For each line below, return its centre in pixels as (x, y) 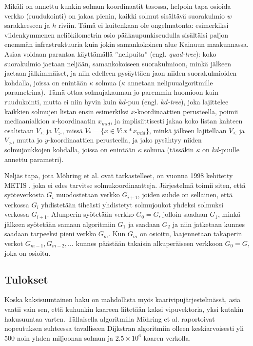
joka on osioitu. (28, 253)
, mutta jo (28, 140)
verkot (14, 243)
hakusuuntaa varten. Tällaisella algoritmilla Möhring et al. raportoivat (110, 318)
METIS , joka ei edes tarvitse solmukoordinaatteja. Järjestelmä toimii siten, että (125, 185)
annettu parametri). (34, 159)
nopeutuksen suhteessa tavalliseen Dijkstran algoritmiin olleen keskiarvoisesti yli (124, 328)
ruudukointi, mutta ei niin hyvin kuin (60, 101)
